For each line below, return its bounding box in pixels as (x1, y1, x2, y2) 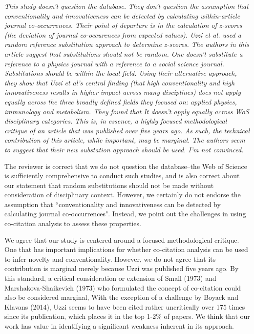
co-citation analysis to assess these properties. (4, 218, 141, 229)
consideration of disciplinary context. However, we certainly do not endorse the (4, 189, 241, 200)
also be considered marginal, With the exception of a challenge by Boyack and (4, 292, 239, 302)
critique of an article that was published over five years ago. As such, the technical (4, 125, 250, 135)
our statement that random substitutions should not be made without (4, 180, 214, 190)
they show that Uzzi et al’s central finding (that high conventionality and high (4, 77, 235, 87)
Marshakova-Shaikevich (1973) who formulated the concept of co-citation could (4, 282, 241, 292)
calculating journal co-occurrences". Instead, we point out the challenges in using (4, 209, 246, 219)
